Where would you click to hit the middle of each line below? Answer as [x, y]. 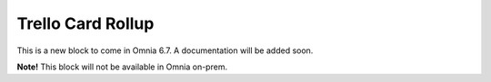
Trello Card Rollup [85, 23]
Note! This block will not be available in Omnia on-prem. [122, 67]
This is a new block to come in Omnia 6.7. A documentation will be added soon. [165, 50]
